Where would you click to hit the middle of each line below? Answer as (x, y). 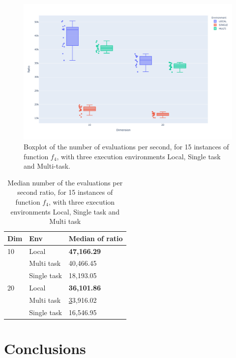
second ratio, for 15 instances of (65, 192)
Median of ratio (96, 238)
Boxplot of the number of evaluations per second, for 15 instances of (126, 146)
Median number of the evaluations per (65, 182)
